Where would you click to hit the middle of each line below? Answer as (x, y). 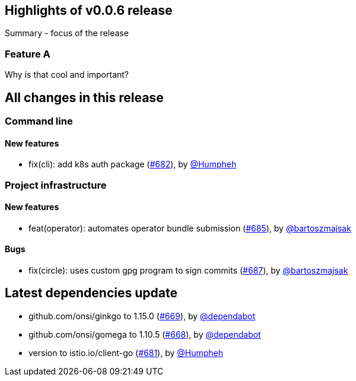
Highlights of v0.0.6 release (89, 10)
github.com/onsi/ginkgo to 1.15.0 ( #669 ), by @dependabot (142, 316)
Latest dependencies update (91, 293)
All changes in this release (84, 97)
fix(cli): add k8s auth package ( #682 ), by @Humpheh (133, 164)
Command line (39, 121)
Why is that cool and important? (67, 75)
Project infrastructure (56, 185)
